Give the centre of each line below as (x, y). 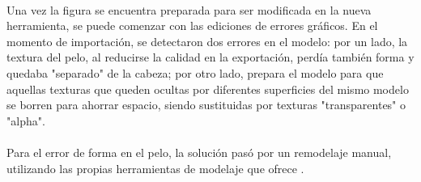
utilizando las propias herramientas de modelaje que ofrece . (155, 168)
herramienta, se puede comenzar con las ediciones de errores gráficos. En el (192, 25)
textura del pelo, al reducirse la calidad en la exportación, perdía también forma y (210, 57)
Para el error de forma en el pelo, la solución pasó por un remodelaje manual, (199, 152)
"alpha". (26, 120)
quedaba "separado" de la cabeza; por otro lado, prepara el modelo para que (195, 72)
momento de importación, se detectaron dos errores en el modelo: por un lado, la (207, 41)
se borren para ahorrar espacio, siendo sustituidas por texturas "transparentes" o (206, 105)
